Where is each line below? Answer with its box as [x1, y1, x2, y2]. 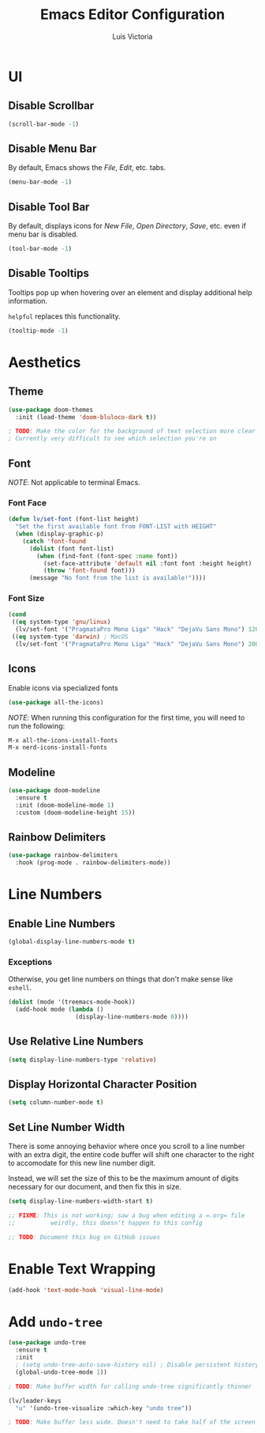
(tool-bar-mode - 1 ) [8, 245, 73, 253]
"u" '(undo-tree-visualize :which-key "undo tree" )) [15, 1404, 192, 1412]
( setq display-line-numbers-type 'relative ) [8, 1056, 157, 1064]
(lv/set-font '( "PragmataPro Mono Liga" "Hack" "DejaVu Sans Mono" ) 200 [15, 640, 259, 648]
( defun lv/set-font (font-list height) [8, 516, 140, 524]
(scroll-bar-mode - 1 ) [8, 120, 80, 128]
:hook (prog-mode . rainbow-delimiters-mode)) [15, 859, 171, 867]
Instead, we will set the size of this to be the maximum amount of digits [8, 1174, 239, 1183]
